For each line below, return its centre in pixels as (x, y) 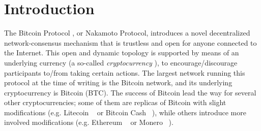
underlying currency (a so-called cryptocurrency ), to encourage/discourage (121, 62)
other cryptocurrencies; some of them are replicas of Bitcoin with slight (115, 102)
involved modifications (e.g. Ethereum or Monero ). (89, 122)
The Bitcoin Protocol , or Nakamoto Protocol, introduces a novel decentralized (127, 33)
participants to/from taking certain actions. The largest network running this (125, 72)
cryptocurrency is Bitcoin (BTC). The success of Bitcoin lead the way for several (130, 92)
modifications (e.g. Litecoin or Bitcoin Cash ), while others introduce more (125, 112)
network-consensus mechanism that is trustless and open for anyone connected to (130, 42)
